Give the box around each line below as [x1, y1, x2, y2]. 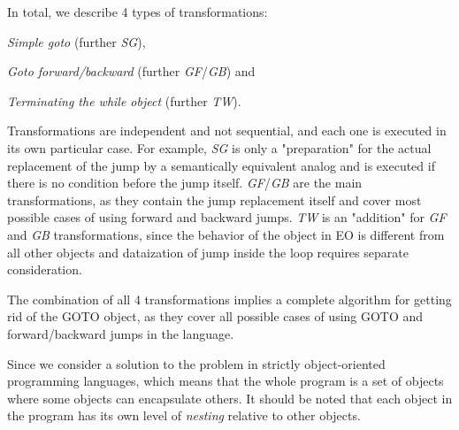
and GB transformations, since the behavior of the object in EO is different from [7, 225, 445, 243]
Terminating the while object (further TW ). [7, 91, 241, 110]
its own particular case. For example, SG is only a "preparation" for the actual [7, 138, 432, 157]
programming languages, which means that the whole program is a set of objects [7, 372, 444, 390]
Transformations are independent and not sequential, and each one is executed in [7, 121, 447, 140]
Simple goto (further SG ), [7, 32, 146, 50]
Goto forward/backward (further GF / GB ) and [7, 62, 256, 81]
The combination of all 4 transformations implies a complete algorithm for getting [7, 289, 452, 308]
